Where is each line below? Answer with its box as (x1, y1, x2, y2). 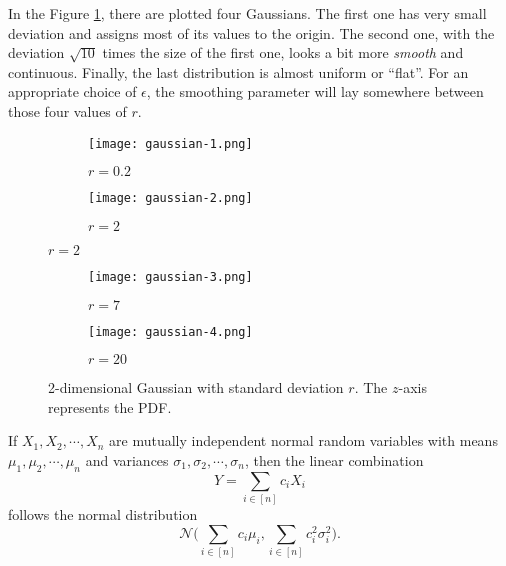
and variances (85, 449, 169, 470)
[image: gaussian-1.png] (88, 136, 253, 151)
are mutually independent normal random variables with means (109, 430, 498, 451)
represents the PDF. (48, 396, 172, 417)
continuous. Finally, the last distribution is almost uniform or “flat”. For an (8, 61, 469, 82)
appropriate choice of (8, 81, 137, 102)
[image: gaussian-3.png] (88, 269, 253, 284)
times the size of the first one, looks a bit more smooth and (102, 42, 464, 63)
